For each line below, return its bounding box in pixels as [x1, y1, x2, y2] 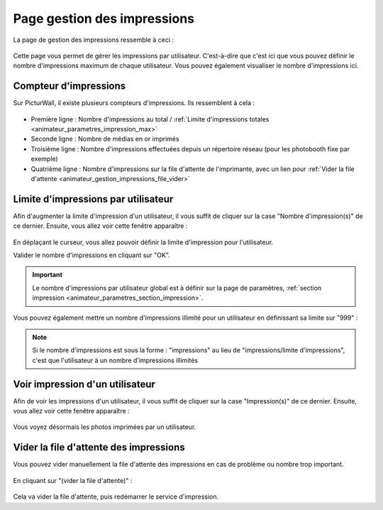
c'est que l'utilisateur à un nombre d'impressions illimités [32, 356, 199, 364]
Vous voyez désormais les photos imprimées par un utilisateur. [13, 423, 196, 431]
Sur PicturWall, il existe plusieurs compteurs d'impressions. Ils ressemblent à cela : [13, 99, 255, 107]
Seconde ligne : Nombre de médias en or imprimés [30, 135, 180, 143]
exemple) [30, 155, 58, 163]
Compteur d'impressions [13, 80, 126, 92]
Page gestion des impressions [13, 11, 195, 26]
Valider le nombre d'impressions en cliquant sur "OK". [13, 251, 170, 259]
